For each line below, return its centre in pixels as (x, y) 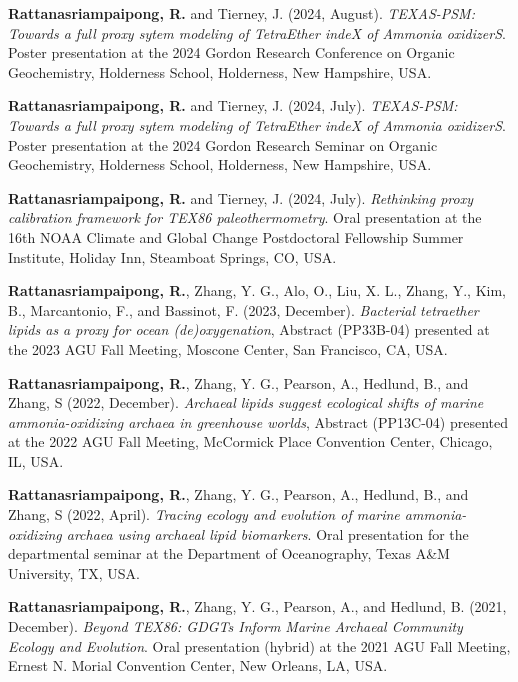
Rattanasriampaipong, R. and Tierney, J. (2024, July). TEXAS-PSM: (233, 105)
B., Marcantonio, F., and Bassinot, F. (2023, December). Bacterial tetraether (243, 309)
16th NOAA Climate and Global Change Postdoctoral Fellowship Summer (236, 236)
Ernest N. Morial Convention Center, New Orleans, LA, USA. (198, 665)
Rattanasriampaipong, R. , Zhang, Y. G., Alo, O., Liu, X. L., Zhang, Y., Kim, (257, 290)
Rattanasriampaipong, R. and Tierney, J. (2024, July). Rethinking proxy (240, 197)
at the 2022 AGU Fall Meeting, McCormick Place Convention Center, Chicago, (250, 441)
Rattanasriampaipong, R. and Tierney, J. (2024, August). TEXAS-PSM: (241, 13)
